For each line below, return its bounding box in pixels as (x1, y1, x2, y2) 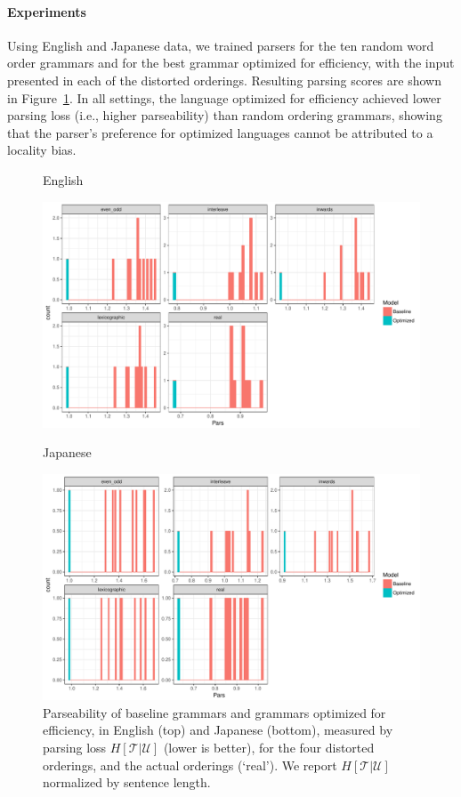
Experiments (7, 2, 86, 20)
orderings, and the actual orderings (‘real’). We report (43, 755, 337, 774)
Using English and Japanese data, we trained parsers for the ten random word (7, 36, 434, 54)
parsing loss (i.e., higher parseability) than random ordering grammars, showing (7, 106, 442, 125)
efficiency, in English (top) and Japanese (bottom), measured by (43, 721, 393, 739)
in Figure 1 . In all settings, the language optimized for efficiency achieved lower (7, 88, 441, 107)
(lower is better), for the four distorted (163, 737, 375, 756)
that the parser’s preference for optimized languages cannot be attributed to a (7, 123, 433, 141)
